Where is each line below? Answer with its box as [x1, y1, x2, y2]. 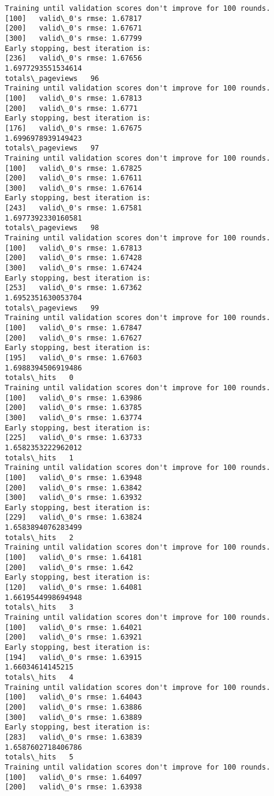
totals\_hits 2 [5, 533, 74, 542]
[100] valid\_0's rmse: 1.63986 [5, 393, 142, 402]
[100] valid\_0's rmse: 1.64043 [5, 693, 142, 702]
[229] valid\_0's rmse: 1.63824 [5, 513, 142, 522]
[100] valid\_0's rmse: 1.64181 [5, 553, 142, 562]
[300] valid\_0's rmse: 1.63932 [5, 493, 142, 502]
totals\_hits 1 [5, 453, 74, 462]
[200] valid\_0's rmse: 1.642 [5, 563, 133, 572]
